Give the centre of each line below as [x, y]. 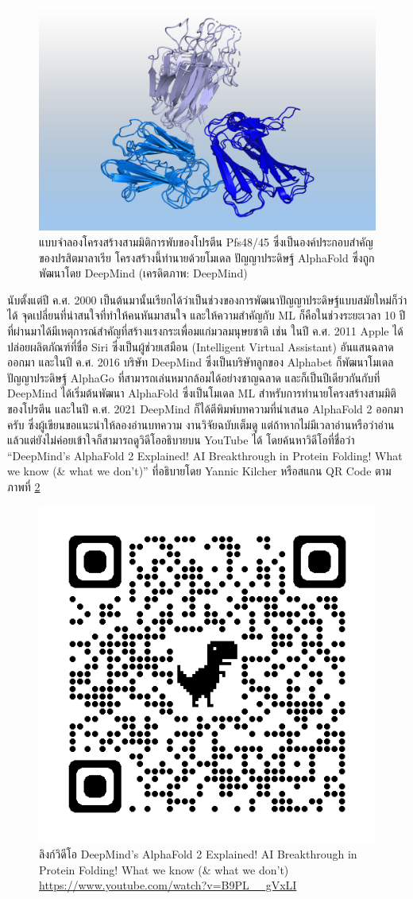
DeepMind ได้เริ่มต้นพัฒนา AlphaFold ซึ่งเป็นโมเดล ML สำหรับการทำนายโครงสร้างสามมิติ [202, 393]
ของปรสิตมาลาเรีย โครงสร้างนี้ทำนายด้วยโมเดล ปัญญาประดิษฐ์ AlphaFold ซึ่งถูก [207, 257]
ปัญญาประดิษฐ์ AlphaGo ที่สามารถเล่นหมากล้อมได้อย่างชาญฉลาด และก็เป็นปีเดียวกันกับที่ [194, 377]
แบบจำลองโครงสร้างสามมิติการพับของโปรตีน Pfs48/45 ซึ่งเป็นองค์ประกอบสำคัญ [206, 241]
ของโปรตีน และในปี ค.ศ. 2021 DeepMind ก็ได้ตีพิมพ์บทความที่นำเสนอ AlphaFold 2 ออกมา [205, 408]
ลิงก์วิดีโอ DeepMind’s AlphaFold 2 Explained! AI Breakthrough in [198, 854]
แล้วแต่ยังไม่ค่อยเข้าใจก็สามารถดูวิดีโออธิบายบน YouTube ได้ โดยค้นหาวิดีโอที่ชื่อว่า [181, 440]
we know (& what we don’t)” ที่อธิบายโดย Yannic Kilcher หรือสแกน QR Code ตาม [199, 471]
